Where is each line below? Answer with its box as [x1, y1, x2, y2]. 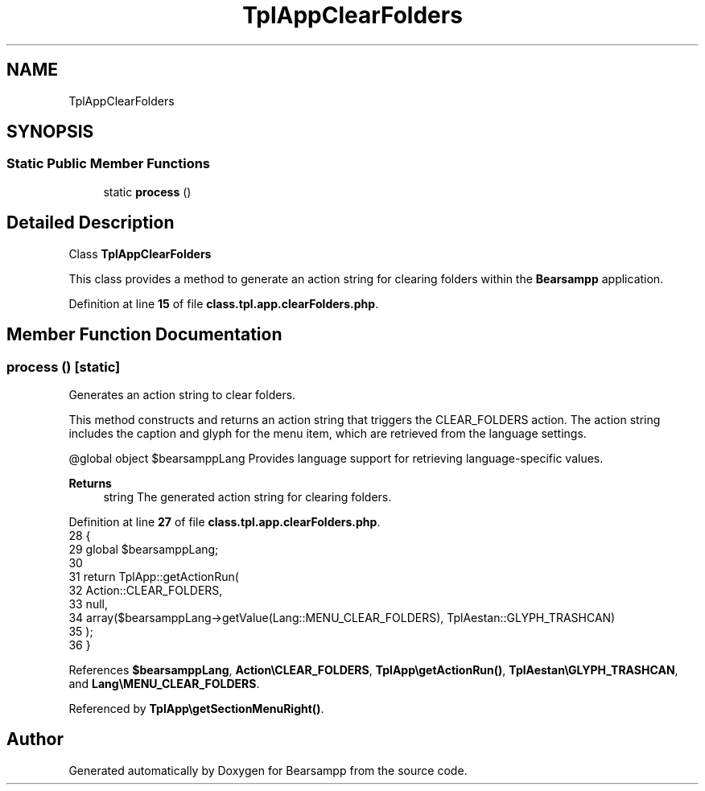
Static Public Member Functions [6, 155, 211, 172]
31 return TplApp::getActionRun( [68, 569, 239, 583]
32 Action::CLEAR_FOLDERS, [68, 583, 223, 597]
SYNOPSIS [6, 122, 94, 142]
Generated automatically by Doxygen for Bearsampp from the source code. [68, 763, 468, 777]
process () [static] [6, 358, 121, 375]
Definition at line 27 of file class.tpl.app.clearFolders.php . [68, 514, 381, 529]
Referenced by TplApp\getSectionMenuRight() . [68, 701, 324, 715]
